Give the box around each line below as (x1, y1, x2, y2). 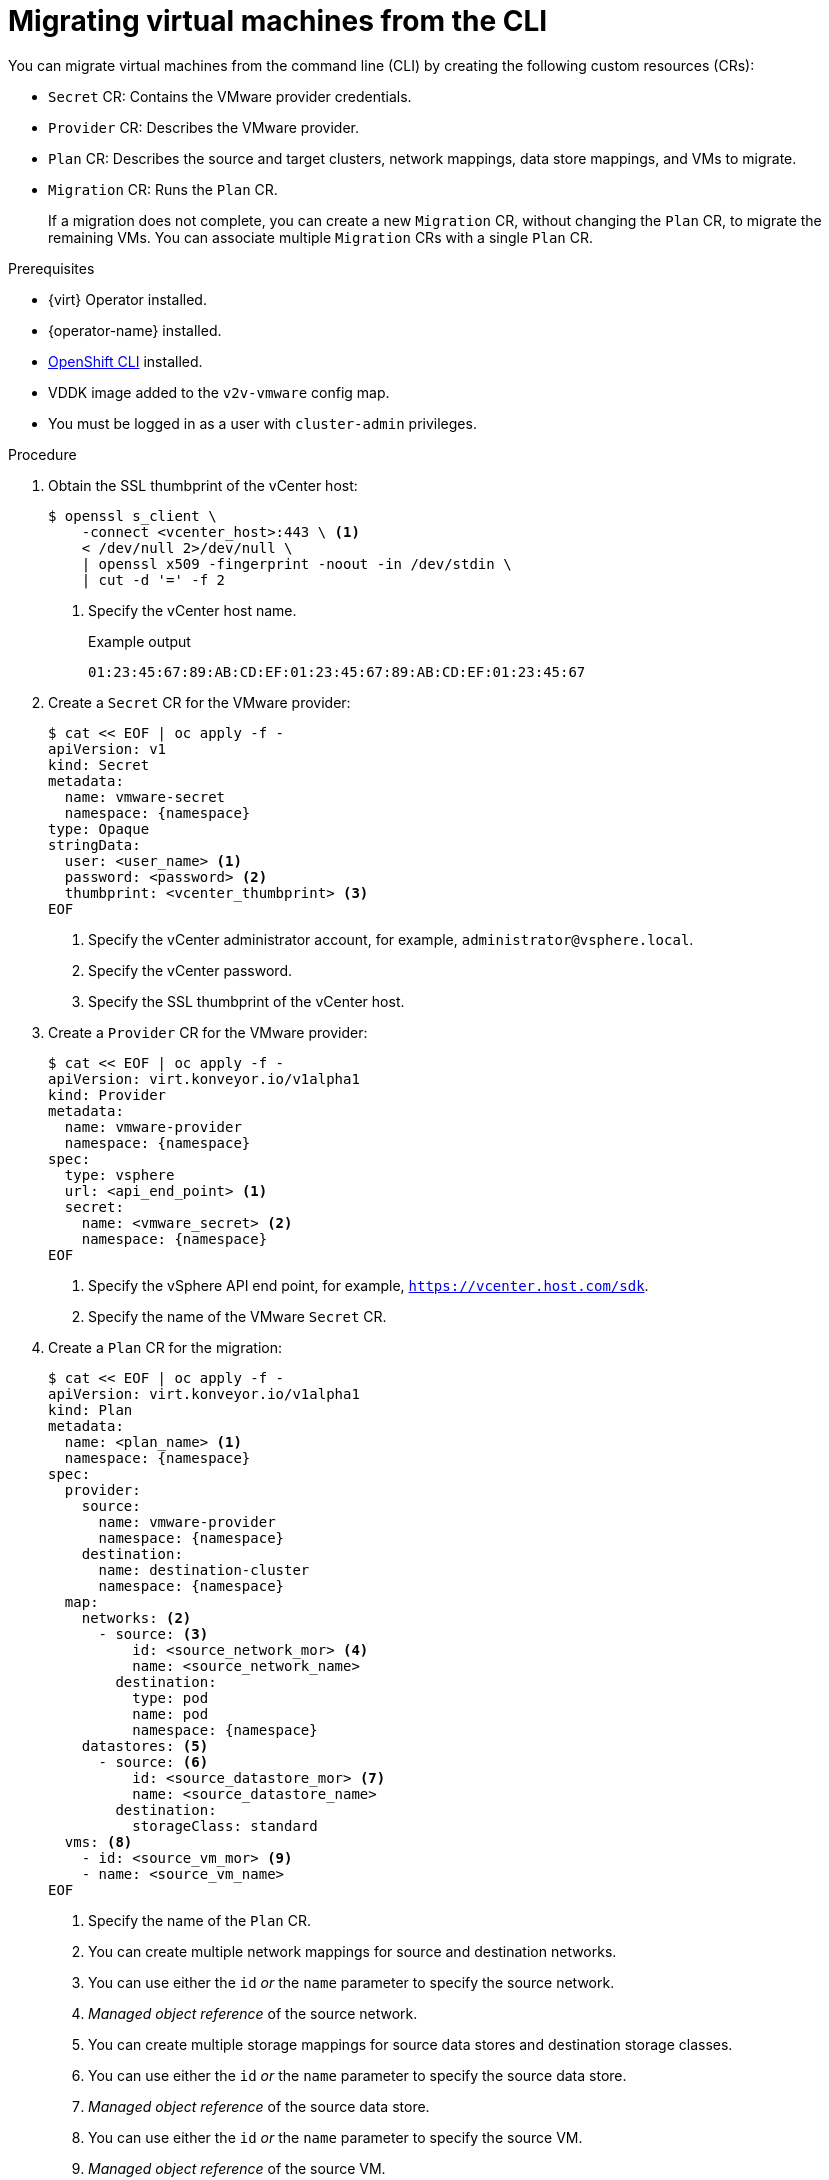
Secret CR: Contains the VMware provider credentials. (48, 87, 412, 105)
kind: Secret (48, 756, 150, 773)
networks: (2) (81, 1609, 192, 1626)
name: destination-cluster (98, 1561, 310, 1578)
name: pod (132, 1705, 209, 1722)
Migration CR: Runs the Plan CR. (48, 180, 278, 198)
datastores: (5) (81, 1737, 209, 1754)
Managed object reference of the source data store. (88, 2097, 430, 2115)
